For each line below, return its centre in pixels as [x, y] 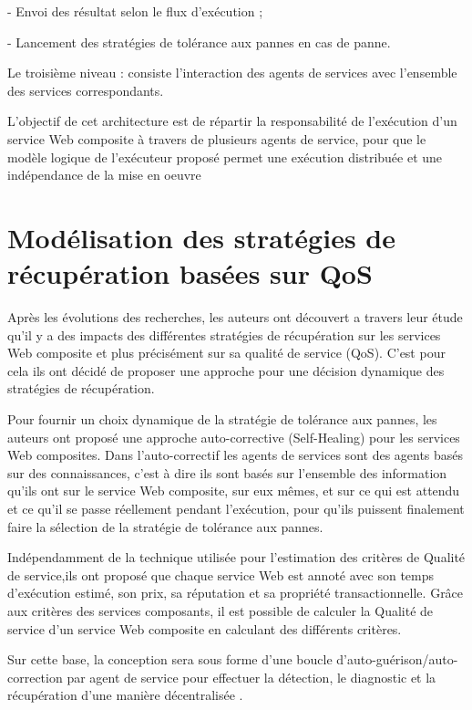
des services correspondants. [86, 90]
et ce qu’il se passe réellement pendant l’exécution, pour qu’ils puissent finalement [236, 508]
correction [35, 677]
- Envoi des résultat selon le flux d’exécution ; [135, 11]
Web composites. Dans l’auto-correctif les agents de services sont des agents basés [236, 455]
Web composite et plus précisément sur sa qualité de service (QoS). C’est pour [226, 353]
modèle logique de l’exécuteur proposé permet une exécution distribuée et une [225, 157]
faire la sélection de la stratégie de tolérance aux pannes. [165, 526]
